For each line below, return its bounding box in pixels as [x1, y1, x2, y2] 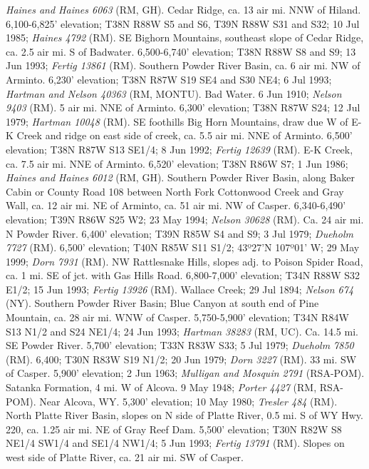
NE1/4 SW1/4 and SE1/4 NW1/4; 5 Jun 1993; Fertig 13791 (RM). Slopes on [6, 435, 345, 450]
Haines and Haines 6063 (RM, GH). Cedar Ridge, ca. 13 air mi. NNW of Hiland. [6, 2, 361, 16]
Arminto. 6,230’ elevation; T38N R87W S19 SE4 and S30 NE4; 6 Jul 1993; [6, 71, 332, 86]
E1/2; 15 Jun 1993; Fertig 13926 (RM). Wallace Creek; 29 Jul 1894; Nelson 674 [6, 281, 354, 296]
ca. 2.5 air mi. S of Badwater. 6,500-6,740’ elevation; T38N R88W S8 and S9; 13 [6, 44, 356, 59]
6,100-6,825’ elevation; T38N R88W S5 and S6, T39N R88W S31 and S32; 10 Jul [6, 16, 360, 31]
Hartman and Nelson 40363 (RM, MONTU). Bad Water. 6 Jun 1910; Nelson [6, 86, 342, 101]
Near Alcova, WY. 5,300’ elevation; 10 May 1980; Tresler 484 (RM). [39, 393, 338, 408]
